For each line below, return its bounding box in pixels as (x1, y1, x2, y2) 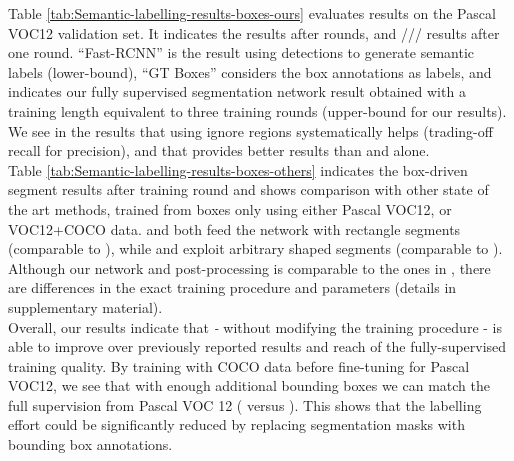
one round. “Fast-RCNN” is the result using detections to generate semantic (8, 42, 475, 63)
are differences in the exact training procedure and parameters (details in (8, 277, 457, 298)
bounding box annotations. (8, 434, 173, 455)
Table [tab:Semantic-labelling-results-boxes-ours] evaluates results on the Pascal (8, 3, 496, 23)
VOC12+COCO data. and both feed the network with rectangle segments (8, 218, 461, 239)
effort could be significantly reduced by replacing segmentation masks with (8, 414, 465, 435)
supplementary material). (8, 296, 163, 317)
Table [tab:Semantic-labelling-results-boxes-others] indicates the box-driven (8, 159, 468, 180)
